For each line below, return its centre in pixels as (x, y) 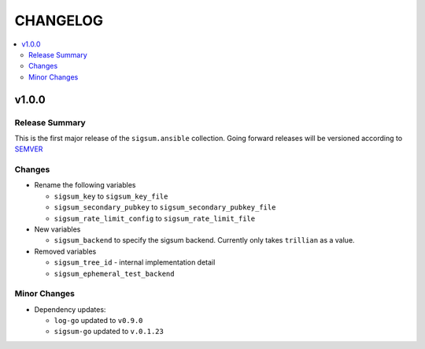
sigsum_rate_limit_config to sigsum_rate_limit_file (155, 218)
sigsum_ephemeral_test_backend (114, 273)
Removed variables (65, 251)
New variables (57, 229)
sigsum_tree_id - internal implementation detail (135, 262)
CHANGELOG (59, 20)
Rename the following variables (85, 185)
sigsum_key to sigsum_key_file (111, 196)
